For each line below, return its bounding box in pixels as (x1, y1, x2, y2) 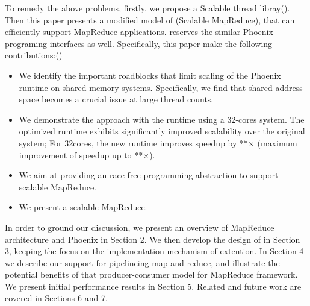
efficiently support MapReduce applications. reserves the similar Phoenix (5, 25, 273, 38)
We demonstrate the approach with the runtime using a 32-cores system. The (19, 113, 305, 125)
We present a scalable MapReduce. (19, 201, 147, 213)
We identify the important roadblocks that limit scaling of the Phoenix (19, 69, 281, 81)
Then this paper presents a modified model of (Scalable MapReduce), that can (5, 13, 295, 26)
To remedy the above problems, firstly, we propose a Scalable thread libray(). (5, 2, 290, 14)
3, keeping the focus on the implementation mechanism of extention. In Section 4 (5, 245, 304, 257)
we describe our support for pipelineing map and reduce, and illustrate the (5, 256, 280, 269)
